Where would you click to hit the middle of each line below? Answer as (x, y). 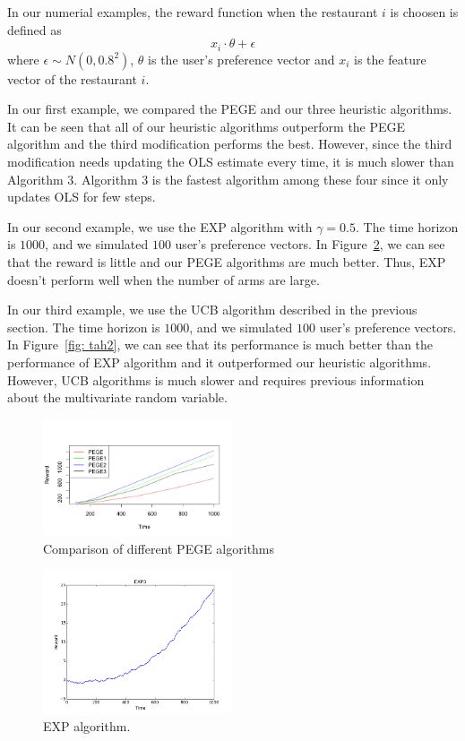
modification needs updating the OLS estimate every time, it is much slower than (231, 162)
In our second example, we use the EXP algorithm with (160, 226)
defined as (34, 29)
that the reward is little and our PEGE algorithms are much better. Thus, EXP (227, 261)
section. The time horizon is (84, 327)
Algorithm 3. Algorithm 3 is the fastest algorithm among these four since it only (228, 179)
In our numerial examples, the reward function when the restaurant (193, 12)
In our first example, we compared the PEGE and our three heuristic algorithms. (230, 109)
